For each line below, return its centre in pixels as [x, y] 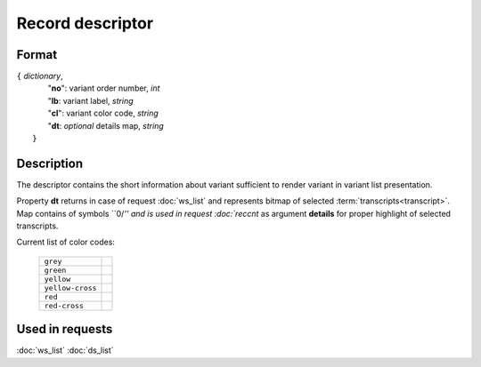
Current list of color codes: [66, 242]
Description [50, 163]
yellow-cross [70, 287]
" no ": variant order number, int [104, 88]
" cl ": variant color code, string [103, 113]
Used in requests [65, 329]
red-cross [64, 305]
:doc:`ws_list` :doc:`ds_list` [65, 350]
